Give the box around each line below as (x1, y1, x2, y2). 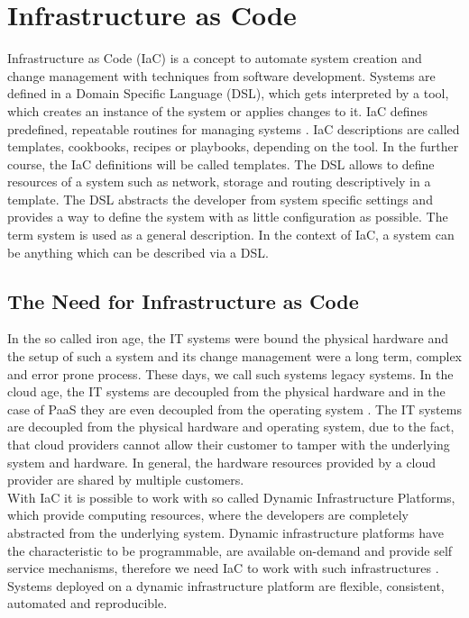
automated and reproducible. (7, 594, 168, 613)
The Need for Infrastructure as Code (7, 286, 359, 314)
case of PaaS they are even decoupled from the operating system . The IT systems (7, 399, 462, 418)
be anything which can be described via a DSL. (7, 242, 269, 261)
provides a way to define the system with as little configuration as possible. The (7, 207, 448, 226)
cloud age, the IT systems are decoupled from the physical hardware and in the (7, 382, 446, 401)
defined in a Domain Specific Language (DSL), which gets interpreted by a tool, (7, 84, 449, 103)
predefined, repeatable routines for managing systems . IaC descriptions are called (7, 119, 460, 138)
